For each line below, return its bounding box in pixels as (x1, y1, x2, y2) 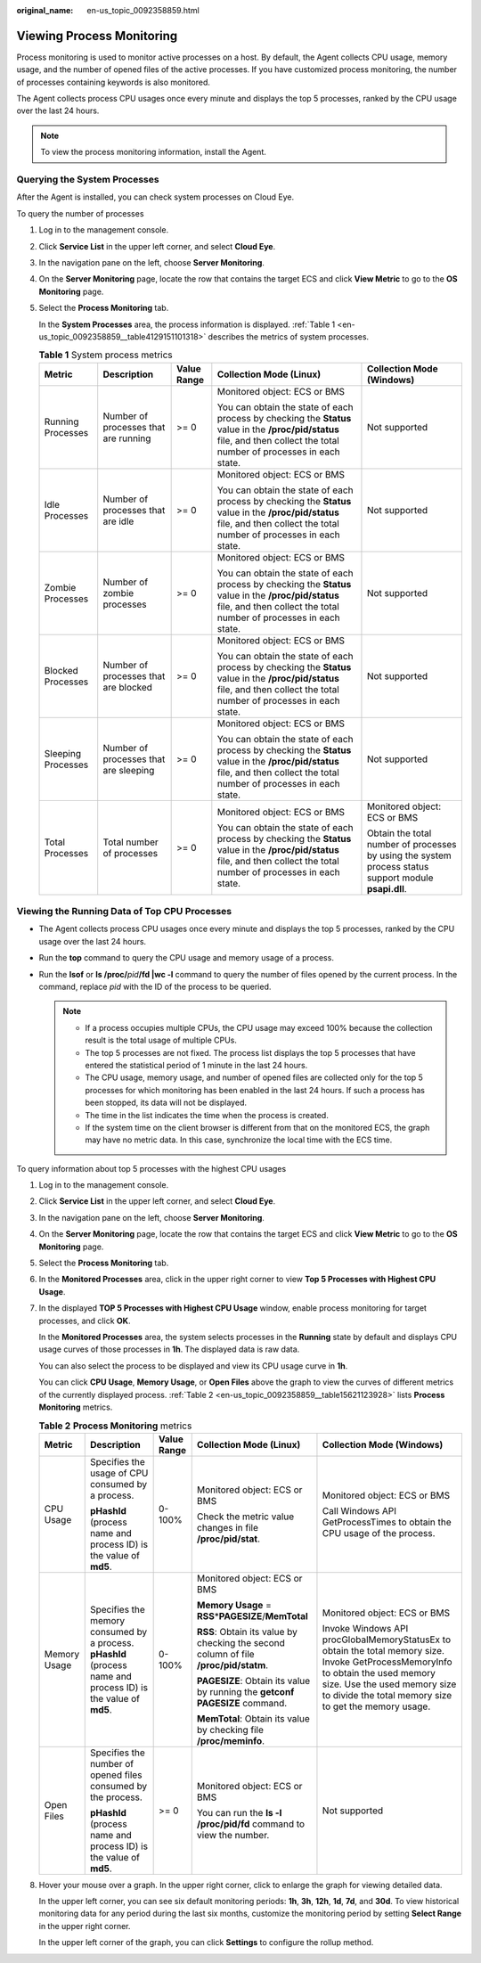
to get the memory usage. (322, 1700, 431, 1713)
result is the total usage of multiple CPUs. (85, 1035, 238, 1046)
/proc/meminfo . (196, 1734, 265, 1746)
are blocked (102, 681, 153, 693)
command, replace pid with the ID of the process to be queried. (38, 981, 272, 992)
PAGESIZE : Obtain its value (196, 1674, 311, 1687)
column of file (196, 1648, 255, 1660)
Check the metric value (196, 1510, 295, 1523)
